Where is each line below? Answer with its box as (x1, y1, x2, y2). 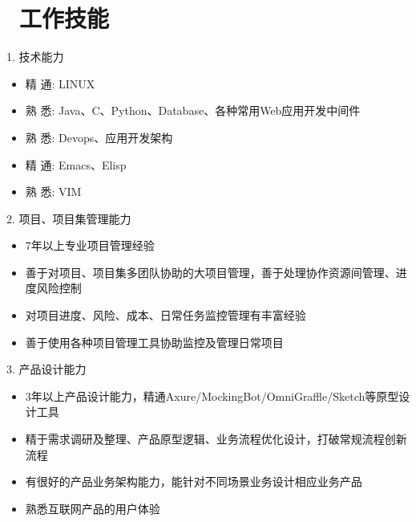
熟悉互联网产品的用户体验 (25, 500, 160, 516)
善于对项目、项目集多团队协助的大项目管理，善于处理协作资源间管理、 (25, 263, 396, 280)
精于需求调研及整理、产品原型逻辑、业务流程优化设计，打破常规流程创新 (25, 430, 407, 447)
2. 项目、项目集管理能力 (6, 210, 131, 226)
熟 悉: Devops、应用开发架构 (25, 128, 173, 145)
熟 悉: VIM (25, 183, 82, 200)
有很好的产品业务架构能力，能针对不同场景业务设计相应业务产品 (25, 473, 362, 490)
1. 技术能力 (6, 48, 64, 65)
